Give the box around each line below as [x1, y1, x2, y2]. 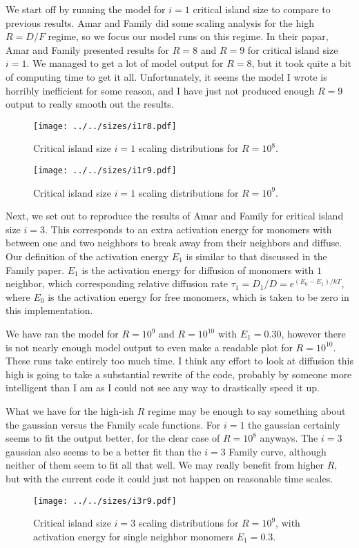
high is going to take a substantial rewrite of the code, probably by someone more [6, 366, 352, 381]
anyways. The [260, 431, 318, 445]
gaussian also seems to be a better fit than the [6, 444, 202, 458]
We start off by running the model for [6, 2, 166, 16]
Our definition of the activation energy [6, 249, 169, 264]
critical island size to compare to [193, 2, 331, 16]
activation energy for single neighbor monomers [33, 529, 234, 543]
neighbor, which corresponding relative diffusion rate [6, 276, 228, 291]
